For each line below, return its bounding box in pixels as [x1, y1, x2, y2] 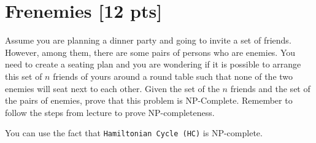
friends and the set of [230, 82, 310, 95]
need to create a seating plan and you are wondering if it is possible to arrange [5, 58, 301, 71]
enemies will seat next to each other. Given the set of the [5, 82, 220, 95]
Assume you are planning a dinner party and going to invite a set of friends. [5, 34, 291, 47]
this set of [5, 69, 42, 82]
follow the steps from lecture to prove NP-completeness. [5, 106, 215, 118]
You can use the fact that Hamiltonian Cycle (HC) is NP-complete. [5, 126, 263, 139]
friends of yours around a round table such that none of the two [53, 69, 293, 82]
